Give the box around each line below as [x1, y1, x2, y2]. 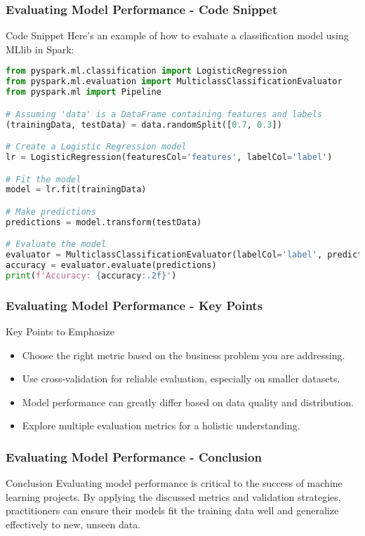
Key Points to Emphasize [6, 324, 114, 339]
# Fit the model [6, 174, 81, 185]
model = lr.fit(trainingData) [6, 185, 147, 195]
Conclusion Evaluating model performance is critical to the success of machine [6, 476, 343, 490]
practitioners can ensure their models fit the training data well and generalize [6, 503, 339, 518]
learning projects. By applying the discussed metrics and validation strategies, [6, 489, 341, 504]
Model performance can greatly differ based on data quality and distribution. [22, 394, 354, 409]
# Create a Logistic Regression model [6, 142, 187, 152]
